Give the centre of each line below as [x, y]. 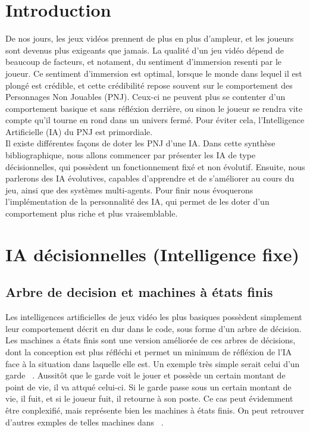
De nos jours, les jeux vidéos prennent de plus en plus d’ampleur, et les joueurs [150, 38]
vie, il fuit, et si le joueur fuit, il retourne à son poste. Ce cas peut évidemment [149, 398]
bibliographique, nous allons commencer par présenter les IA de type [131, 155]
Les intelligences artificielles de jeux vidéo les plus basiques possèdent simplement [154, 317]
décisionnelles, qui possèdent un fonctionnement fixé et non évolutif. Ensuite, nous [155, 166]
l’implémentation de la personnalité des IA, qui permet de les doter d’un [137, 201]
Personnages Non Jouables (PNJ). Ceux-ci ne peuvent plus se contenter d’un [145, 97]
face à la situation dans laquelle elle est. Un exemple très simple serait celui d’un [153, 363]
